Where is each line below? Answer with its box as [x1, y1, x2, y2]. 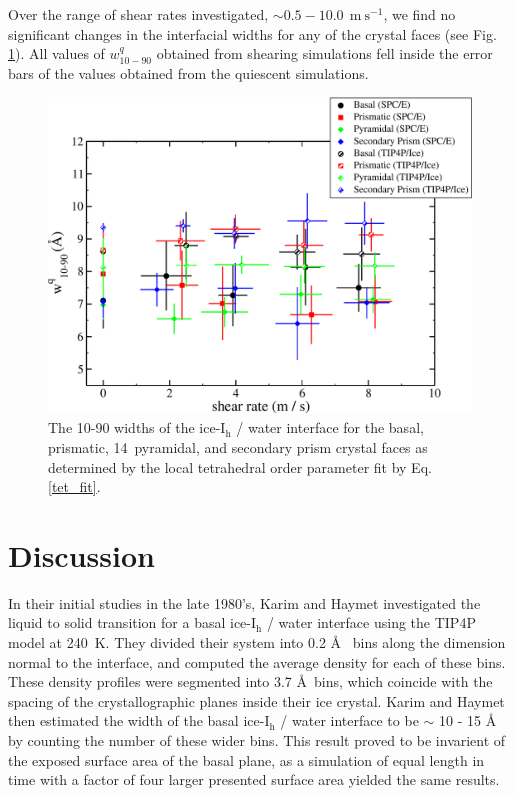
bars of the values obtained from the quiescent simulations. [8, 62, 369, 83]
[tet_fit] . [48, 476, 101, 497]
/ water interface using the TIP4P [266, 612, 476, 633]
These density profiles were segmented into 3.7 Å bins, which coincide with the [8, 671, 493, 692]
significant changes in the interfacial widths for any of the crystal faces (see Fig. [8, 23, 497, 44]
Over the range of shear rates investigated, [8, 4, 269, 24]
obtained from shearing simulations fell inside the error [156, 43, 493, 64]
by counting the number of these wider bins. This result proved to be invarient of [8, 729, 506, 750]
